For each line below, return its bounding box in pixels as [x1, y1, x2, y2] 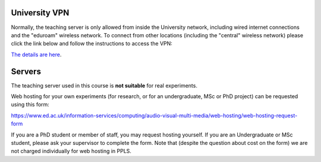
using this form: [11, 101, 50, 108]
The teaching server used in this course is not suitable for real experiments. [11, 82, 197, 89]
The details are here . [11, 51, 62, 58]
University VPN [11, 8, 70, 18]
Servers [11, 66, 42, 76]
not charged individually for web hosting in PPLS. [11, 148, 132, 155]
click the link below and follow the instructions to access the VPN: [11, 40, 172, 47]
